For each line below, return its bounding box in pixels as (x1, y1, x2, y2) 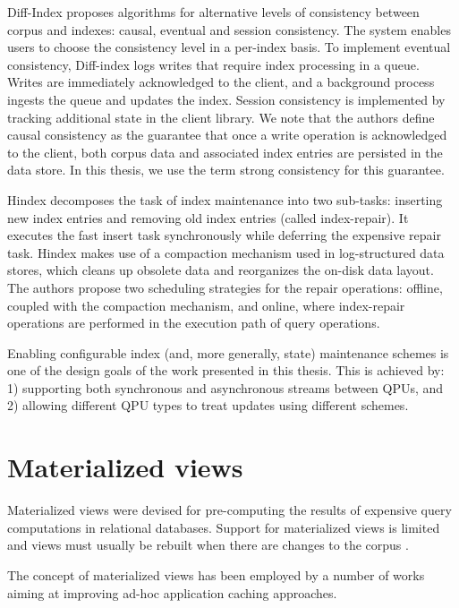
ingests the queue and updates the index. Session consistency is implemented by (7, 90, 446, 108)
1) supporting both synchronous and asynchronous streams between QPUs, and (7, 378, 444, 397)
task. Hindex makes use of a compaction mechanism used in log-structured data (7, 243, 445, 261)
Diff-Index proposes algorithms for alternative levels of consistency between (7, 3, 420, 21)
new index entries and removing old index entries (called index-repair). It (7, 208, 409, 227)
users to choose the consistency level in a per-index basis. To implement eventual (7, 38, 451, 56)
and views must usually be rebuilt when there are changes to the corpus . (7, 535, 409, 554)
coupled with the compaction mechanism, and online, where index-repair (7, 295, 405, 314)
